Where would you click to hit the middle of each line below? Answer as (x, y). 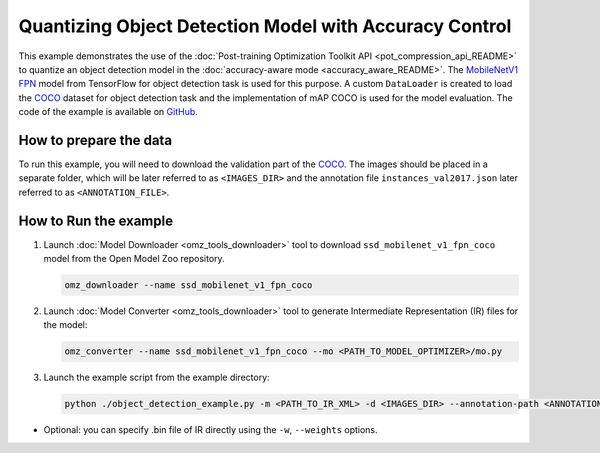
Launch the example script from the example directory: (156, 377)
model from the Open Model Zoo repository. (134, 259)
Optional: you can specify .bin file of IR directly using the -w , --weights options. (211, 430)
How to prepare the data (95, 140)
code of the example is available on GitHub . (108, 112)
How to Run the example (96, 220)
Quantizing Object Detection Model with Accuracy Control (265, 26)
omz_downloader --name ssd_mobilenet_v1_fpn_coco (188, 285)
